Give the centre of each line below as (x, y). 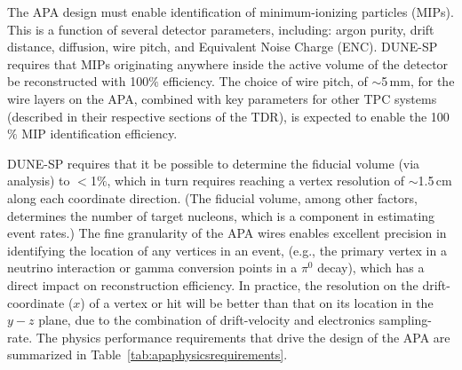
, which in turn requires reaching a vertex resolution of (256, 181)
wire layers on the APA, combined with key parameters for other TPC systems (222, 98)
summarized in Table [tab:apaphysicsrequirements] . (147, 354)
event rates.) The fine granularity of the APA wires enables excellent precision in (227, 233)
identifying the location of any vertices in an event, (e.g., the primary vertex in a (227, 250)
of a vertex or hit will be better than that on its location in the (261, 302)
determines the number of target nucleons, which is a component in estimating (221, 215)
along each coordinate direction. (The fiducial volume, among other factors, (212, 197)
